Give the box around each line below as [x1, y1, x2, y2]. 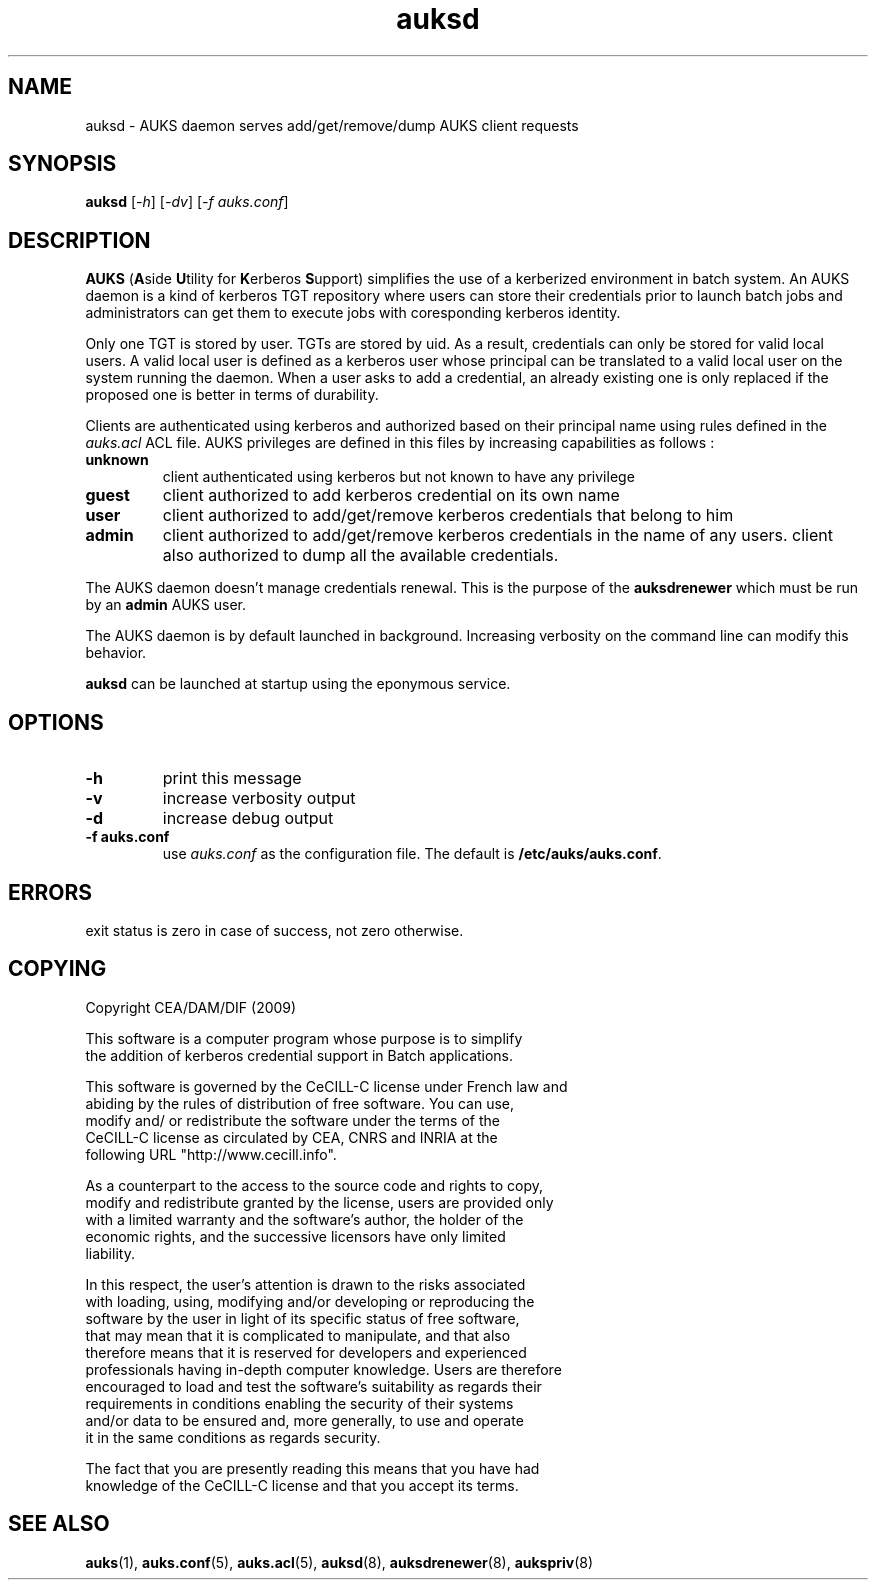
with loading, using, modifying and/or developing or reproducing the [85, 1292, 535, 1310]
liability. [85, 1244, 135, 1262]
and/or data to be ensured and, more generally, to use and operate [85, 1411, 524, 1429]
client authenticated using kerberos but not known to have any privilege [162, 468, 635, 486]
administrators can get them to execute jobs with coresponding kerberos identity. [85, 304, 621, 322]
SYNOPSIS [8, 151, 117, 177]
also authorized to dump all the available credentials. [162, 545, 559, 566]
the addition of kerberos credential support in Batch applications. [85, 1046, 514, 1064]
